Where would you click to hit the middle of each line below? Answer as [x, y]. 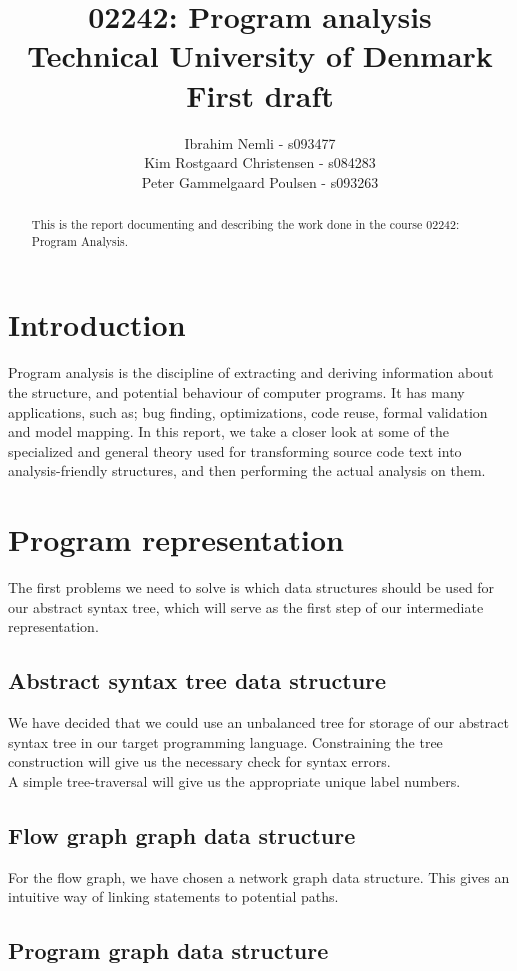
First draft [260, 94]
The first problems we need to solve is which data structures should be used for [251, 587]
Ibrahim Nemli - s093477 [260, 142]
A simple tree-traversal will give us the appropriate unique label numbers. [234, 780]
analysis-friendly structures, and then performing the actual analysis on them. [247, 470]
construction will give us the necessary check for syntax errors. [199, 761]
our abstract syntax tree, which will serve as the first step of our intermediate [246, 606]
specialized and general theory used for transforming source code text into [235, 450]
